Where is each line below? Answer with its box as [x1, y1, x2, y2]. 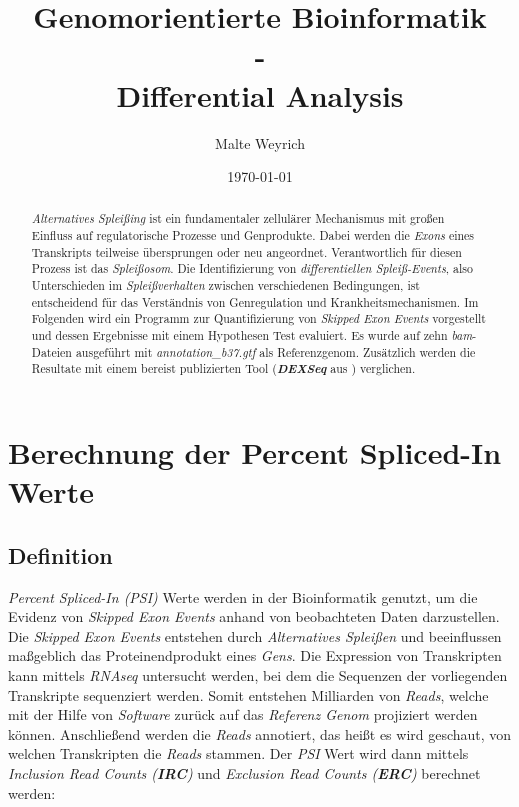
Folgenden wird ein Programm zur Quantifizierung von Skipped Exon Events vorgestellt [31, 310, 486, 327]
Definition [8, 539, 113, 570]
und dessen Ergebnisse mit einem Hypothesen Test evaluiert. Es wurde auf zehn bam [31, 327, 473, 344]
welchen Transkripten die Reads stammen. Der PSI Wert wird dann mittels [8, 743, 469, 764]
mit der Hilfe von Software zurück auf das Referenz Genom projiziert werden [8, 704, 478, 725]
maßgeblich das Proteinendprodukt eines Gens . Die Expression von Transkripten [8, 645, 502, 666]
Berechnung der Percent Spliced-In [8, 432, 502, 473]
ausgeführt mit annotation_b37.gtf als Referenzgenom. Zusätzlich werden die [75, 343, 476, 360]
